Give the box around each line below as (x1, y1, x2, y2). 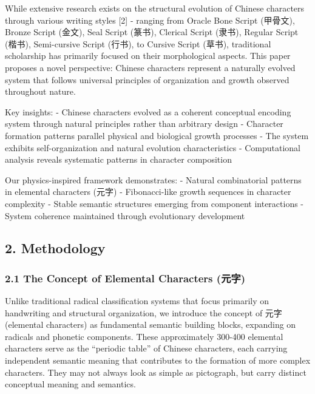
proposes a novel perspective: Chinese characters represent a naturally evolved (5, 61, 296, 73)
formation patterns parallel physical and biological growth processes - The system (5, 129, 309, 141)
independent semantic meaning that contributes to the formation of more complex (5, 354, 311, 367)
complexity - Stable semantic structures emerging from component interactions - (5, 197, 304, 209)
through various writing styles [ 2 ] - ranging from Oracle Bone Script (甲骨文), (5, 13, 295, 26)
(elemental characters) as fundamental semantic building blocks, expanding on (5, 318, 296, 331)
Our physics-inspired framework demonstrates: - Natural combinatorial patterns (5, 173, 302, 186)
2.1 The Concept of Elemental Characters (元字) (5, 270, 246, 285)
